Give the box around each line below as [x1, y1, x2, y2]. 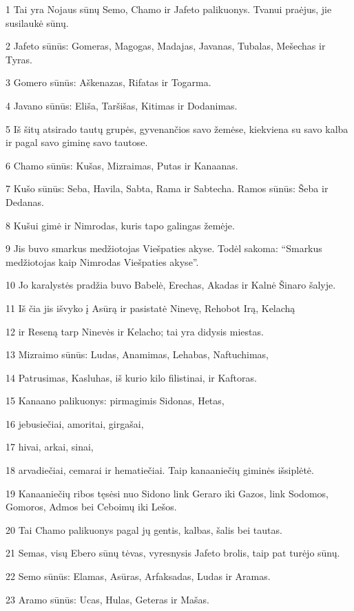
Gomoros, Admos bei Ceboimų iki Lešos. [6, 499, 177, 514]
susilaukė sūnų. [6, 15, 69, 30]
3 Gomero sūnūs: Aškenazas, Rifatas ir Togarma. [6, 75, 211, 90]
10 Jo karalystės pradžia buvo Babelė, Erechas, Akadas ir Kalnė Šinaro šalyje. [6, 278, 336, 292]
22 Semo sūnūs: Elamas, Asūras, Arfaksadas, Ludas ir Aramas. [6, 569, 271, 583]
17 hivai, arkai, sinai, [6, 439, 94, 454]
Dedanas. [6, 194, 44, 209]
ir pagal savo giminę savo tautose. [6, 135, 148, 149]
